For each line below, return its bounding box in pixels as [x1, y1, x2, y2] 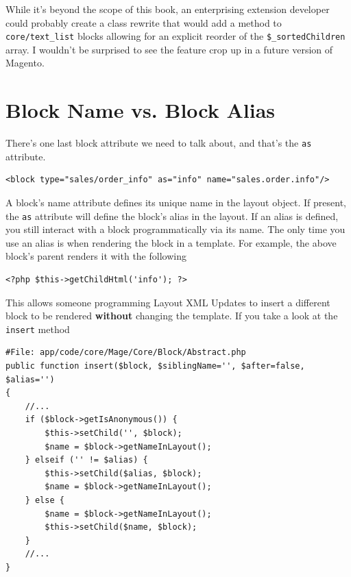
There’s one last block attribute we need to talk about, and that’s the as [5, 136, 312, 150]
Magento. [5, 56, 45, 70]
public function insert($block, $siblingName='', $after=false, [5, 361, 305, 371]
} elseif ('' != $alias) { [25, 455, 148, 465]
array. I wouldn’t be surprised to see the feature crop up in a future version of [5, 42, 333, 56]
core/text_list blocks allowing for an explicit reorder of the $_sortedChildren [5, 29, 346, 43]
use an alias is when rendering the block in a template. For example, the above [5, 235, 337, 249]
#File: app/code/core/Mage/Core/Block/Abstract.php [5, 347, 246, 358]
